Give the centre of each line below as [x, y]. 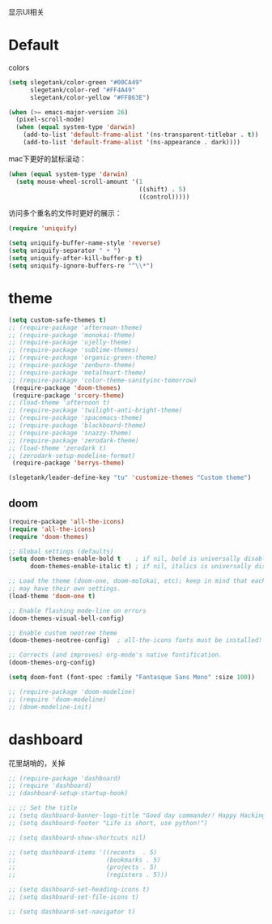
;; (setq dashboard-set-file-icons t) [74, 897]
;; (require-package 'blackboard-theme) [78, 426]
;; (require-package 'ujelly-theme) [70, 343]
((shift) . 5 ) [162, 189]
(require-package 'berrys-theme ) [68, 463]
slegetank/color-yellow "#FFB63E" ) [90, 97]
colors [19, 67]
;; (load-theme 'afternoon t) [59, 403]
